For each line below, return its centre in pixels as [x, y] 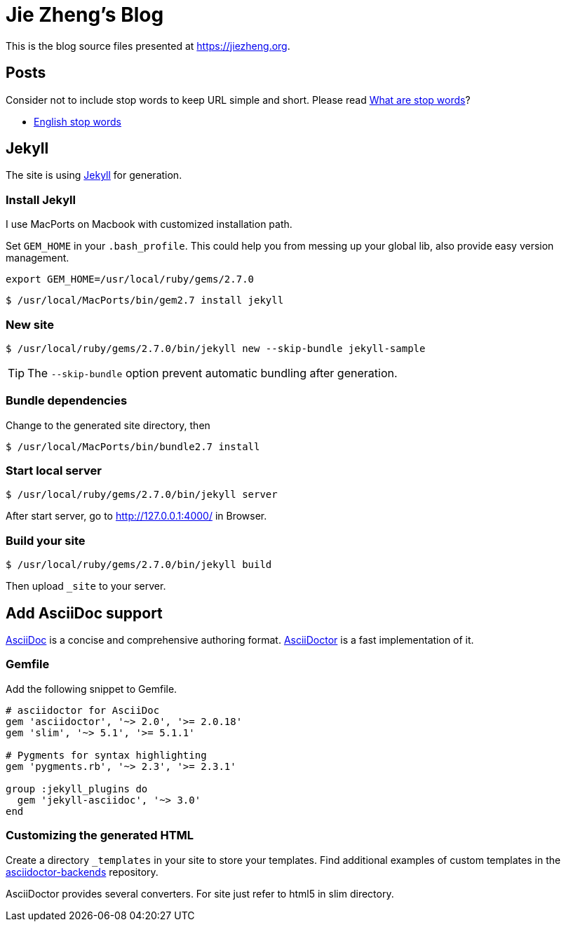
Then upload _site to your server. [86, 586]
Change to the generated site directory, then [108, 425]
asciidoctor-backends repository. [82, 872]
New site [30, 324]
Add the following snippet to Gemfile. [92, 689]
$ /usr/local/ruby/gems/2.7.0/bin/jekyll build [139, 565]
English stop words [78, 121]
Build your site [46, 540]
